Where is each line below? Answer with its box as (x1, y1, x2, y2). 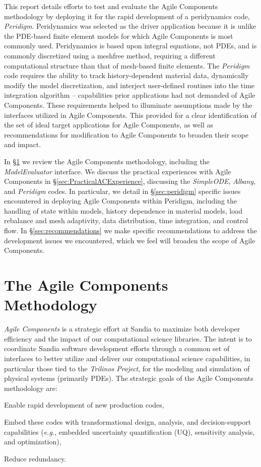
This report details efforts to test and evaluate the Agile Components (4, 1, 218, 11)
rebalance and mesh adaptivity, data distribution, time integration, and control (4, 215, 248, 226)
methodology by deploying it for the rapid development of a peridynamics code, (4, 11, 250, 21)
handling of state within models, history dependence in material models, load (4, 205, 242, 216)
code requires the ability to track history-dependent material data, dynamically (4, 70, 249, 81)
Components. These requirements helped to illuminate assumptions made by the (4, 99, 252, 110)
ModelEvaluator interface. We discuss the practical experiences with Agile (4, 166, 231, 176)
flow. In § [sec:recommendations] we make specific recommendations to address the (4, 225, 257, 236)
